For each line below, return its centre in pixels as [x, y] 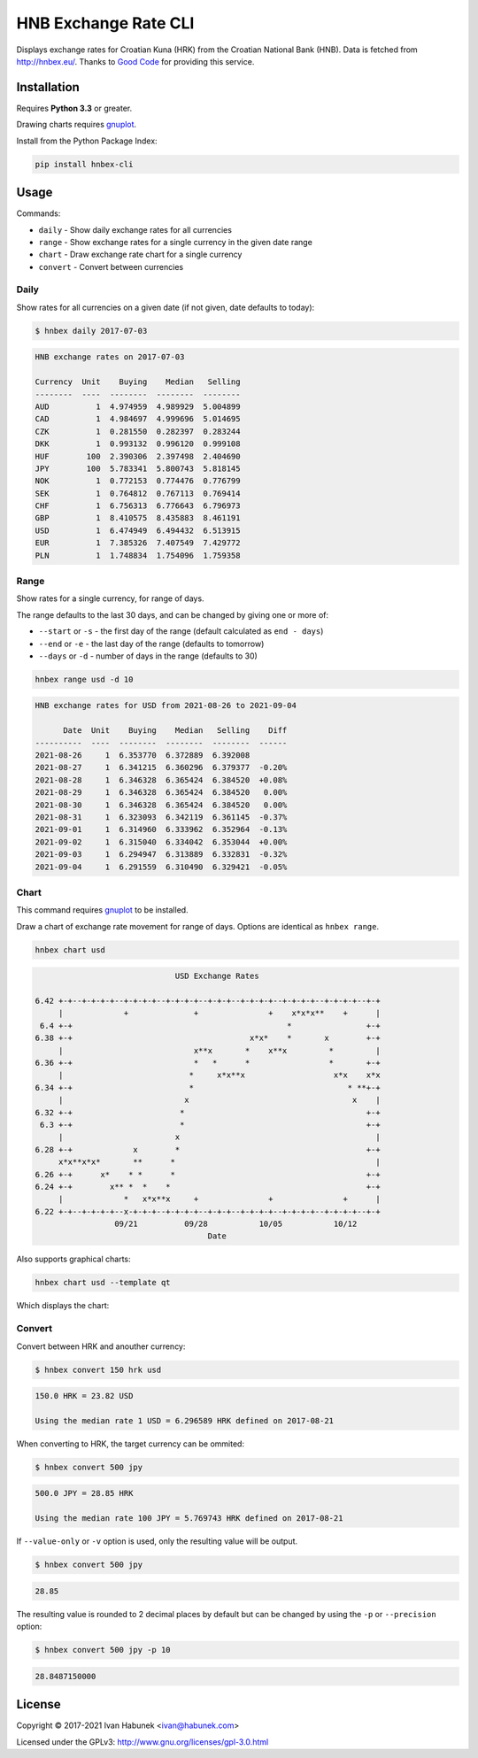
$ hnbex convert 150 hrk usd [98, 1369]
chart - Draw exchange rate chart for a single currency [140, 254]
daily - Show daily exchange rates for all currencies [135, 229]
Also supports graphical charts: [74, 1259]
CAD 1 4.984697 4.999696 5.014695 [138, 419]
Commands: [39, 213]
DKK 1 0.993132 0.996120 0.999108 [138, 444]
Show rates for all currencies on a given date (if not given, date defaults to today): [166, 307]
